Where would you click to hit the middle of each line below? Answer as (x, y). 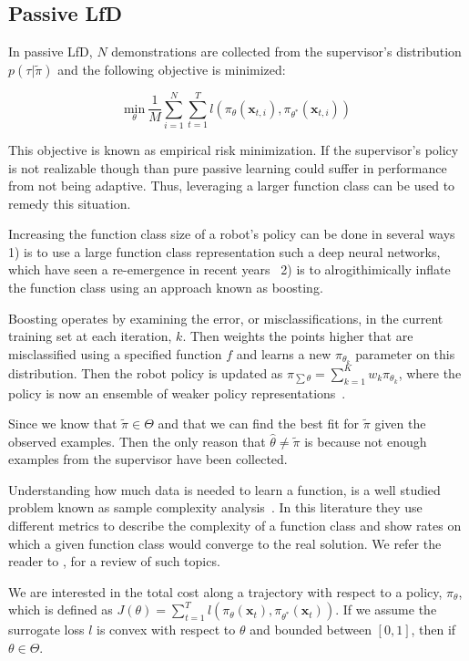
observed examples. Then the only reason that (137, 441)
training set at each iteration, (90, 336)
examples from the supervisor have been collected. (148, 459)
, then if (433, 630)
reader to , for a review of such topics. (114, 561)
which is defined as (61, 609)
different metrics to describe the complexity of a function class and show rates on (235, 526)
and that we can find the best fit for (259, 423)
